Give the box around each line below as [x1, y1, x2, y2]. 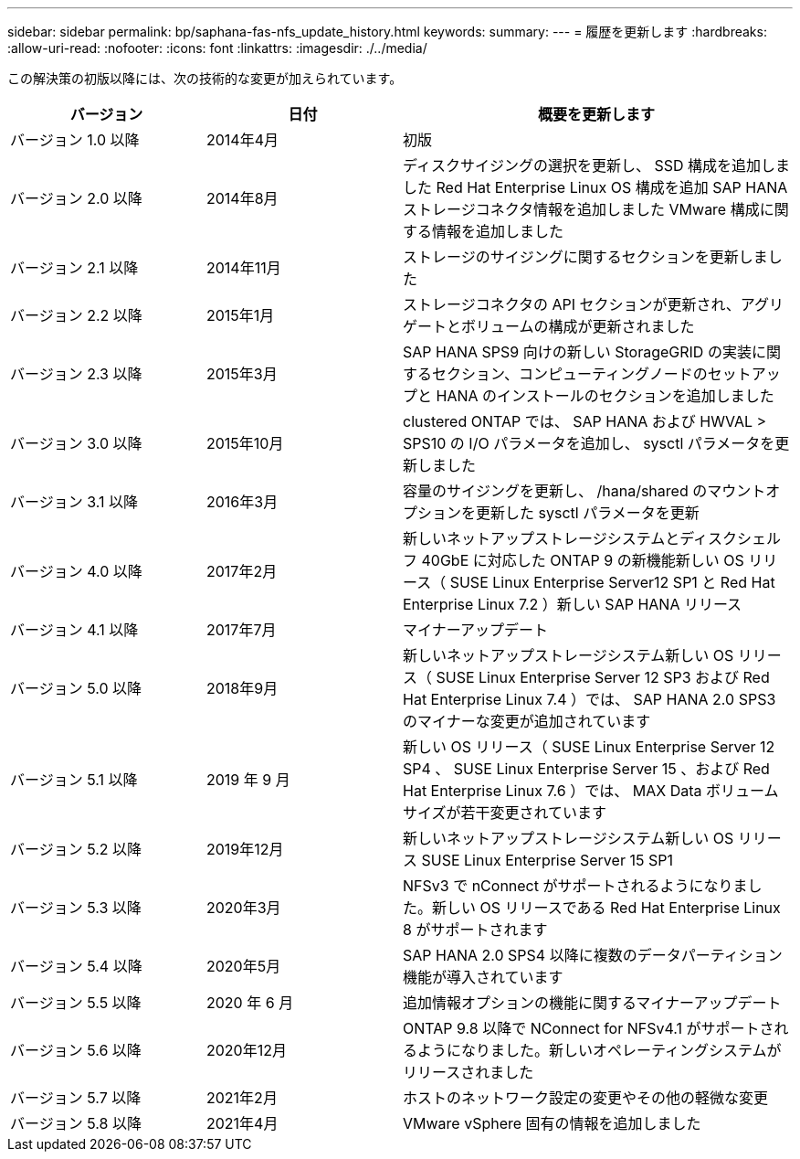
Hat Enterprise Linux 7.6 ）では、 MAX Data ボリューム [403, 782, 779, 800]
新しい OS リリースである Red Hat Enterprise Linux [432, 898, 781, 917]
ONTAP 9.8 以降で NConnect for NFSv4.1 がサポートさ [403, 1019, 774, 1037]
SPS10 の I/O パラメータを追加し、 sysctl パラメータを [403, 434, 775, 452]
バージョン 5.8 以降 [10, 1114, 142, 1132]
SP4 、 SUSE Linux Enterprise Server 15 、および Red [403, 760, 770, 778]
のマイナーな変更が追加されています [403, 712, 651, 730]
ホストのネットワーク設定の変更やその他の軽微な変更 [403, 1089, 769, 1107]
